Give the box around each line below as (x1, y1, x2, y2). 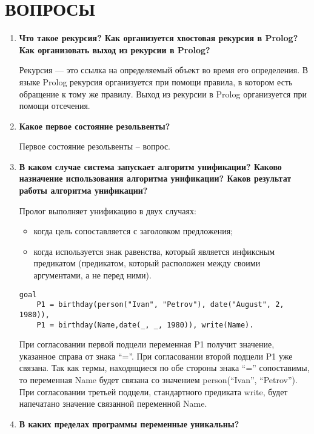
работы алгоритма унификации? (19, 184, 148, 197)
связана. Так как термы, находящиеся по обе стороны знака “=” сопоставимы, (19, 361, 310, 374)
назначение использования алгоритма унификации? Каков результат (19, 172, 292, 185)
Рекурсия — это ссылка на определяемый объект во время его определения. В (19, 64, 309, 76)
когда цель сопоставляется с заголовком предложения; (33, 225, 233, 237)
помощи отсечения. (19, 99, 90, 112)
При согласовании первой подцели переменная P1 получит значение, (19, 338, 275, 350)
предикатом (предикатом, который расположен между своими (33, 257, 261, 269)
